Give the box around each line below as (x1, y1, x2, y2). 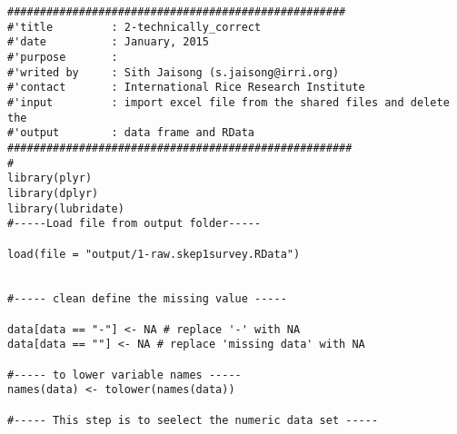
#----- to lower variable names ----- (7, 368, 242, 381)
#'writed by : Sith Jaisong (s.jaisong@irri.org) (7, 65, 340, 79)
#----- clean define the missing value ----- (7, 292, 287, 306)
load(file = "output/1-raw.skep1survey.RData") (7, 247, 301, 261)
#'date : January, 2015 (7, 35, 209, 49)
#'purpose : (7, 50, 118, 64)
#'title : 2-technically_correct (7, 20, 262, 34)
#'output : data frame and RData (7, 126, 255, 140)
